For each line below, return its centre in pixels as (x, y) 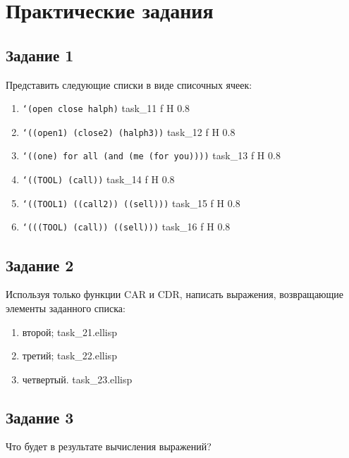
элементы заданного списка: (66, 308)
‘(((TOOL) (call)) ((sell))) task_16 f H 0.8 (126, 227)
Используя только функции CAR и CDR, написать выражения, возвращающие (175, 294)
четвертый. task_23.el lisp (77, 379)
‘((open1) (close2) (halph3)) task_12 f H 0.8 (129, 131)
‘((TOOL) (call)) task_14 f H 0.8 (98, 179)
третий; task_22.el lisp (69, 355)
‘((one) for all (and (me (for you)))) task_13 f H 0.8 (151, 155)
